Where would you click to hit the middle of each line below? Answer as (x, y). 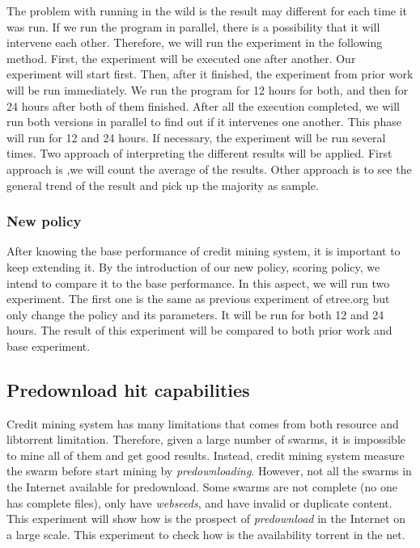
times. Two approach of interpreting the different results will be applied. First (199, 153)
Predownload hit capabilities (128, 389)
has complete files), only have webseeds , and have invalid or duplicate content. (199, 502)
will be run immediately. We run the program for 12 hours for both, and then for (208, 89)
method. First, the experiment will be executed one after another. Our (181, 58)
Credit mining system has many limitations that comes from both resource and (203, 423)
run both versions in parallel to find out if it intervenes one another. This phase (204, 122)
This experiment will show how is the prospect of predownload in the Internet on (206, 518)
